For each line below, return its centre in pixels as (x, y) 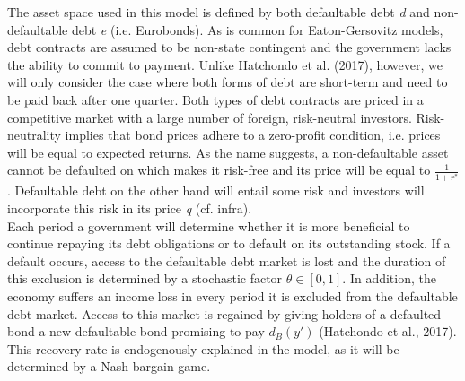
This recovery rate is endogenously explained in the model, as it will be (203, 348)
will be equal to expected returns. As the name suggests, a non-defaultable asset (228, 152)
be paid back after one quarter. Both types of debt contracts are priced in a (215, 99)
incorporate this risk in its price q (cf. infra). (130, 208)
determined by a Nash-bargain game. (109, 366)
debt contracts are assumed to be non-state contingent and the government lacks (229, 47)
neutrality (34, 135)
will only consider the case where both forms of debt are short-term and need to (228, 82)
